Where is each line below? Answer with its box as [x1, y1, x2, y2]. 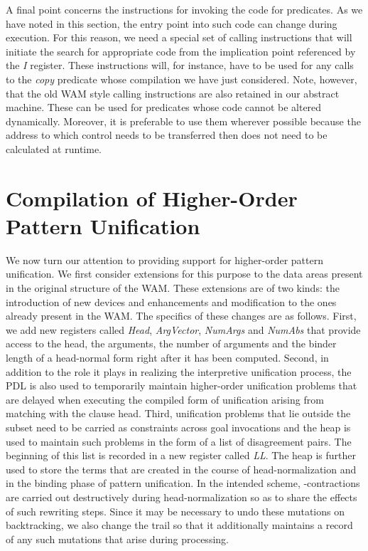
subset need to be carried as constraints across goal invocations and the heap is [6, 419, 351, 434]
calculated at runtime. [6, 141, 102, 156]
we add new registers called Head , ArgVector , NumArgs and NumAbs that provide [6, 322, 361, 337]
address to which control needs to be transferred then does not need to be [6, 127, 328, 142]
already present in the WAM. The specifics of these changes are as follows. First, [6, 308, 357, 323]
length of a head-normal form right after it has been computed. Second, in [6, 350, 329, 364]
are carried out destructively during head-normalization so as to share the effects [6, 489, 357, 504]
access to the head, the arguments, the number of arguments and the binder [6, 336, 337, 351]
